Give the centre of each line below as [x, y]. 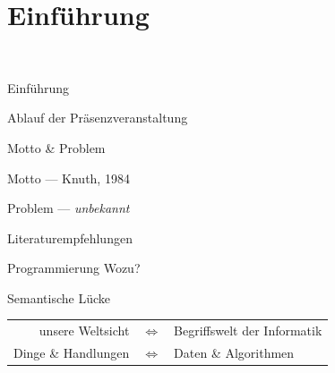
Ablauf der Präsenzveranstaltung [98, 118]
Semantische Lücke [59, 297]
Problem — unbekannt [69, 208]
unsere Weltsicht [84, 331]
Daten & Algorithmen [234, 353]
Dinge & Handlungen [72, 353]
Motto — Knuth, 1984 [69, 178]
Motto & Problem [56, 147]
